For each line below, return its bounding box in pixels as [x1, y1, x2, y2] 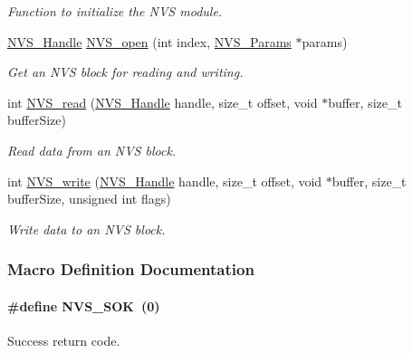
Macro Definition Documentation [7, 258, 255, 281]
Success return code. [7, 330, 120, 349]
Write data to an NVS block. [7, 219, 166, 238]
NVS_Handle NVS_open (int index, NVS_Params [7, 32, 292, 51]
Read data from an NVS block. [7, 140, 177, 159]
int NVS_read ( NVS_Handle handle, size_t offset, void [7, 92, 318, 111]
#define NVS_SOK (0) [7, 296, 160, 315]
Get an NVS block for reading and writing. [7, 62, 244, 81]
